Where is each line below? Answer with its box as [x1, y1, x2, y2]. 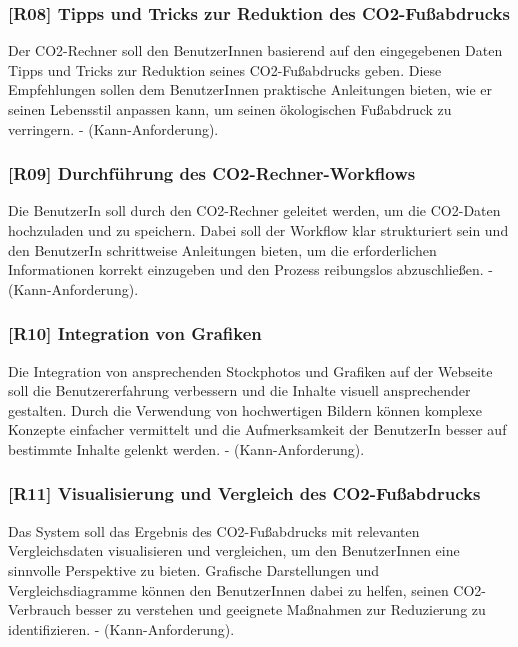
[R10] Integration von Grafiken [8, 321, 262, 346]
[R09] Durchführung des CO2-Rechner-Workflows [8, 161, 416, 186]
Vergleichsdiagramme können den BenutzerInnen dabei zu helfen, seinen [8, 579, 449, 600]
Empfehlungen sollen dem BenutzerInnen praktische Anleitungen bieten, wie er [8, 79, 493, 100]
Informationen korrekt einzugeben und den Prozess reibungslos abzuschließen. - [8, 259, 493, 280]
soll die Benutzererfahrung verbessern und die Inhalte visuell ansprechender [8, 380, 471, 401]
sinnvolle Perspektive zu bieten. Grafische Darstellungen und [8, 559, 380, 580]
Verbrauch [8, 599, 71, 620]
